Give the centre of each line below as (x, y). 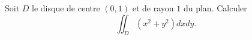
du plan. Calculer (215, 8)
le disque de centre (66, 8)
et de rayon (153, 8)
